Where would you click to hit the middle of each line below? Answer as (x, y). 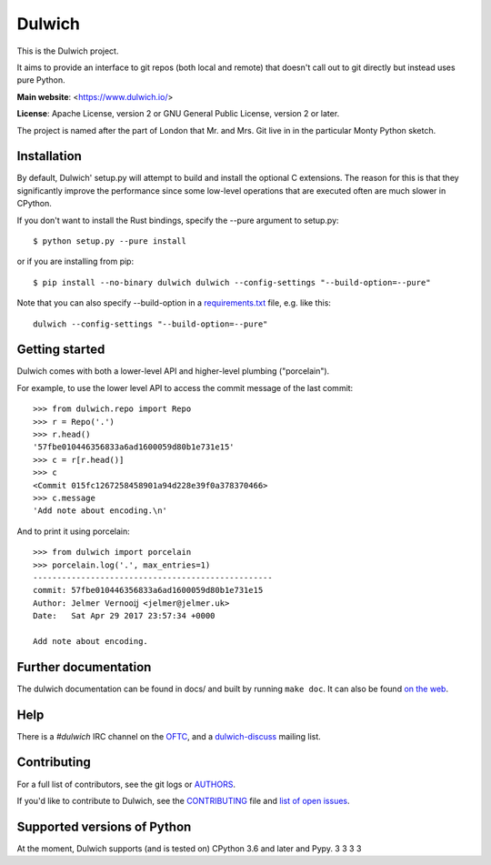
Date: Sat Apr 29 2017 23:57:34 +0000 (124, 616)
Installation (49, 156)
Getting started (61, 350)
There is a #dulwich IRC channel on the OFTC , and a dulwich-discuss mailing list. (169, 736)
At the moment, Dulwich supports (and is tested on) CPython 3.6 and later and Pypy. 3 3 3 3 (189, 848)
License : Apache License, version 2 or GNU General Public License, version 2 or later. (178, 114)
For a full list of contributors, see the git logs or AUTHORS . (126, 784)
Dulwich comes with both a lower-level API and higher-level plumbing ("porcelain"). (173, 371)
